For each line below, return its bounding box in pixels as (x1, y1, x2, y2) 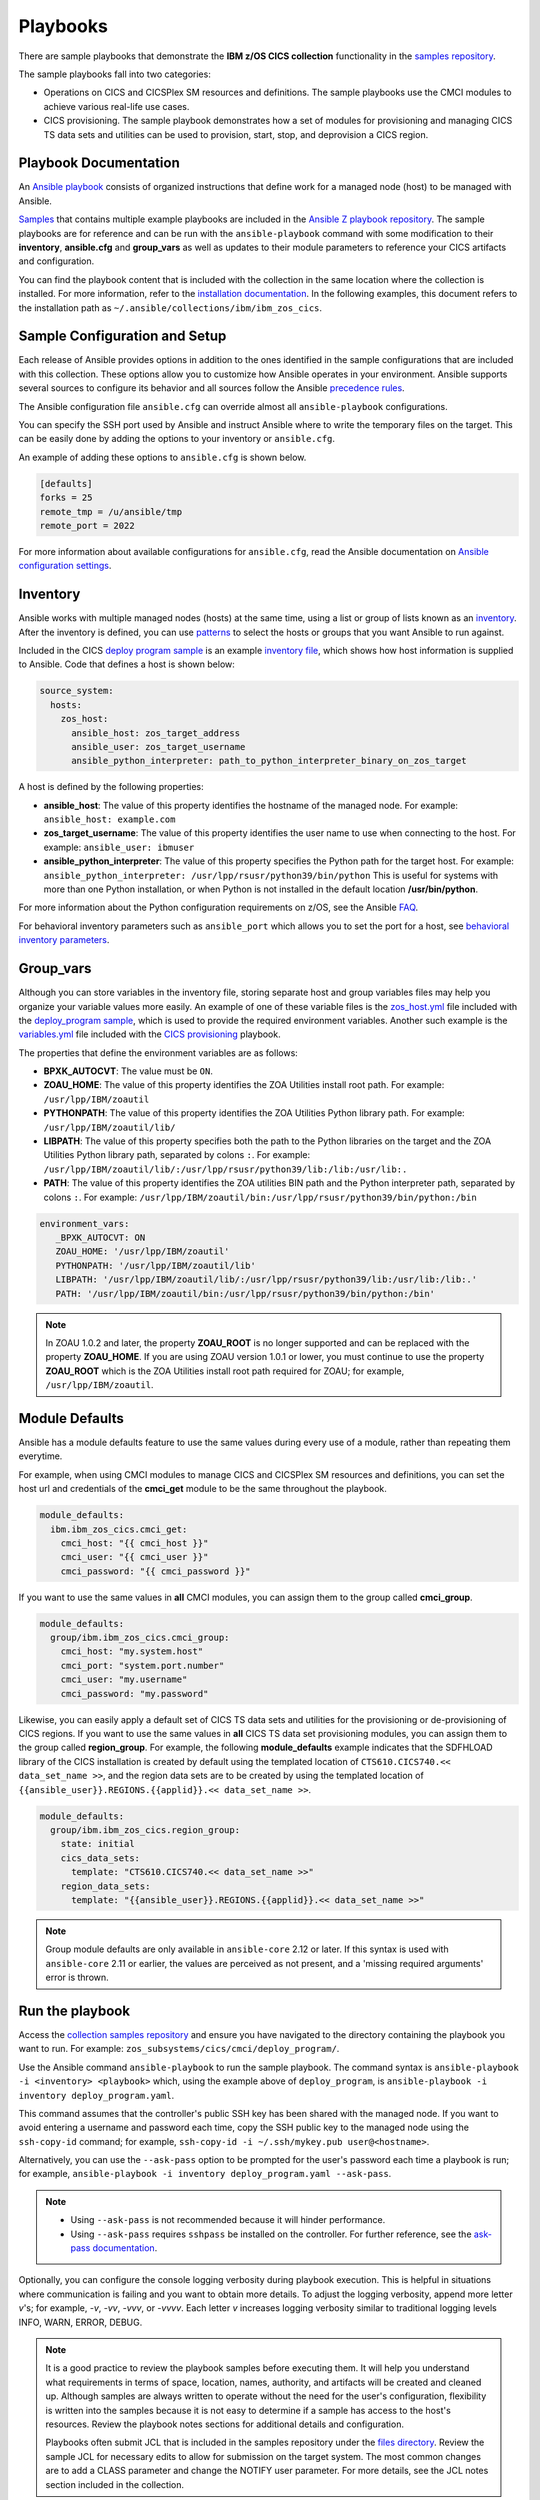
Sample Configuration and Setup (18, 328, 227, 345)
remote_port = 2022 (39, 520, 135, 531)
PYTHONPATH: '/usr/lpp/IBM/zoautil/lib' (55, 1260, 257, 1271)
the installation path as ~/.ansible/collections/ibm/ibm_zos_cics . (18, 301, 323, 314)
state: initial (60, 1838, 135, 1850)
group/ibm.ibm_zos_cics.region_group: (50, 1824, 240, 1835)
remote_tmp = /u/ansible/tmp (39, 506, 183, 517)
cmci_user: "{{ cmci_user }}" (60, 1551, 209, 1563)
